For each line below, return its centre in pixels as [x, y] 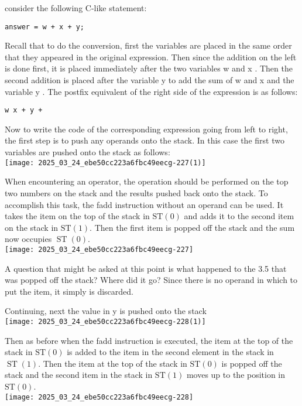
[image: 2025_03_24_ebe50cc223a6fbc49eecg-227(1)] [105, 163]
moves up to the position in [236, 375]
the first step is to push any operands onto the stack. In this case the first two [145, 140]
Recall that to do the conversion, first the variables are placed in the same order [148, 45]
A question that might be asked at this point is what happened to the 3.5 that [146, 268]
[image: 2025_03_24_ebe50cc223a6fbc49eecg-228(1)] [105, 321]
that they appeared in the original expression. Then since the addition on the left [151, 57]
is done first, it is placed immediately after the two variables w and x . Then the [149, 68]
